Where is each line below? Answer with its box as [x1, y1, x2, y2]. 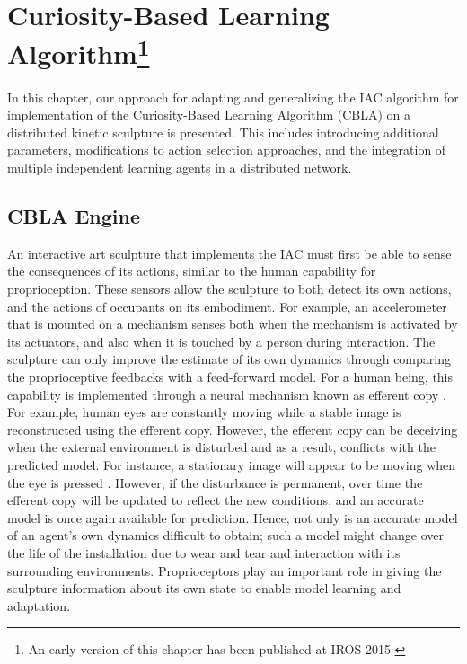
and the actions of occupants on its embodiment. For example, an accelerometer [7, 297, 447, 315]
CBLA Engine [7, 202, 141, 229]
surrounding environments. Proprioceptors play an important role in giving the [7, 561, 442, 580]
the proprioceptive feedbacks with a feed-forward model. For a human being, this [7, 367, 454, 385]
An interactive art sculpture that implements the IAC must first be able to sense [7, 243, 452, 262]
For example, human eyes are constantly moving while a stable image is [7, 403, 401, 421]
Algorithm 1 [7, 31, 150, 72]
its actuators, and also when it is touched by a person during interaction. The [7, 332, 436, 350]
